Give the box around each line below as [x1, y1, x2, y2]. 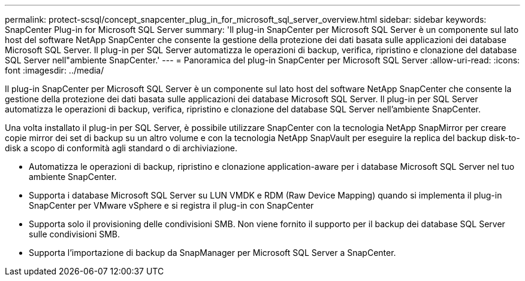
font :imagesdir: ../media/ [5, 65, 104, 75]
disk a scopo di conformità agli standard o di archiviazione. [5, 143, 238, 153]
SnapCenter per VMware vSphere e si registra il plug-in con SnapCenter [29, 200, 314, 210]
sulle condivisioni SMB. [29, 229, 120, 239]
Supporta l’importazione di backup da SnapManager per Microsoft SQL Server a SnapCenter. [29, 248, 396, 258]
